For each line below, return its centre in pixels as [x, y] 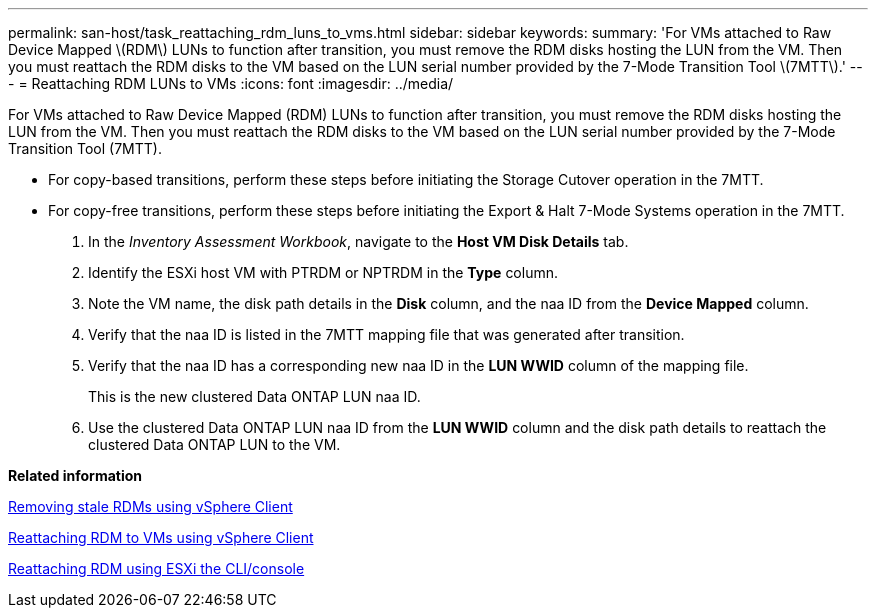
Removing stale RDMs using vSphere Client [150, 506]
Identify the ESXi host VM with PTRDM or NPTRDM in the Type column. [323, 272]
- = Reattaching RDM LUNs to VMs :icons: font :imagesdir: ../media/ [231, 83]
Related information [75, 475]
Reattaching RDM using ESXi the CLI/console [156, 568]
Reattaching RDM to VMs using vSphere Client [161, 537]
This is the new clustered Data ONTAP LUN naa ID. [254, 396]
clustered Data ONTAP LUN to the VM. [214, 444]
